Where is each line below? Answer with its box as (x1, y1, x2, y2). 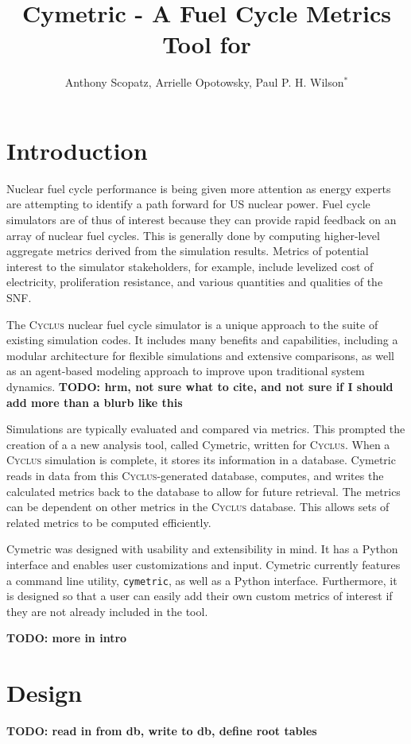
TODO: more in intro (6, 630, 127, 646)
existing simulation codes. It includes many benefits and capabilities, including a (6, 331, 398, 348)
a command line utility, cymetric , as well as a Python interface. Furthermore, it (6, 572, 397, 588)
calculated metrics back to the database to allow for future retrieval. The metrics (6, 482, 401, 499)
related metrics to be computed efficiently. (6, 513, 211, 530)
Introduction (6, 134, 148, 166)
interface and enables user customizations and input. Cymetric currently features (6, 556, 401, 572)
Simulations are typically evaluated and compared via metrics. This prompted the (6, 420, 405, 437)
